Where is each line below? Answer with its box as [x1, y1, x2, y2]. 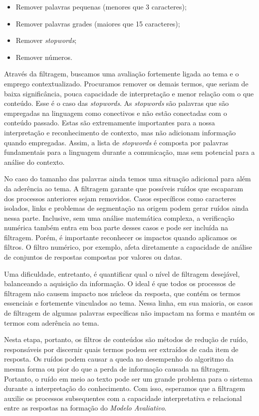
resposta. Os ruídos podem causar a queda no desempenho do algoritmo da [4, 354, 234, 364]
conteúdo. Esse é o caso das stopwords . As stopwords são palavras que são [4, 98, 229, 108]
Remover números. [15, 51, 72, 62]
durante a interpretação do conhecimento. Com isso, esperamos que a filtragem [4, 383, 246, 394]
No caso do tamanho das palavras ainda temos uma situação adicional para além [4, 173, 251, 184]
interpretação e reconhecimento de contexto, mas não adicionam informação [4, 127, 236, 137]
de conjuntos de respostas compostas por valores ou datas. [4, 252, 182, 262]
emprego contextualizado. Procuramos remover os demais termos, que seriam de [4, 78, 249, 88]
